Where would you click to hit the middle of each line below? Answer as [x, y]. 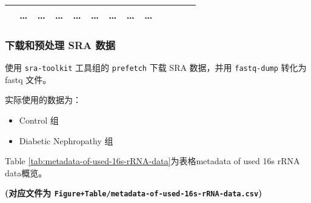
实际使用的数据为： [43, 100]
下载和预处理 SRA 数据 [60, 45]
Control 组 [39, 120]
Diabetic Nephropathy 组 [66, 140]
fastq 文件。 [28, 79]
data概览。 [26, 172]
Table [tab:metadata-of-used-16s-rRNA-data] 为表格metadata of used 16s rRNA [152, 161]
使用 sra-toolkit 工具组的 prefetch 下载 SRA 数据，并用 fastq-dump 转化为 [156, 68]
